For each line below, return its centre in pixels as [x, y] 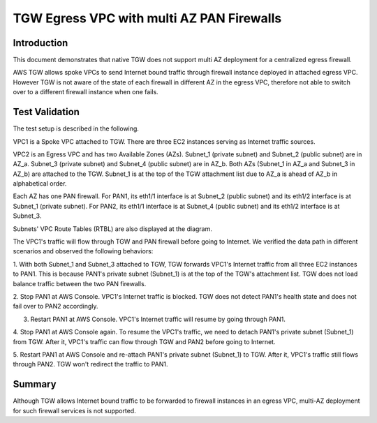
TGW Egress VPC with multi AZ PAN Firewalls [147, 18]
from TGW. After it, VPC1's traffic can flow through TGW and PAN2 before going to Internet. [144, 341]
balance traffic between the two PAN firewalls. [80, 283]
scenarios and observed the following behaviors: [83, 251]
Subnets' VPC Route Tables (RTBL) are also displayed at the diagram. [113, 229]
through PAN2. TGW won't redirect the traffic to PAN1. [90, 364]
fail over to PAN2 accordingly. [56, 306]
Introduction [40, 43]
